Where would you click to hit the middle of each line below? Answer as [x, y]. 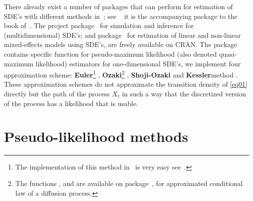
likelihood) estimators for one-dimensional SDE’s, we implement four [138, 63]
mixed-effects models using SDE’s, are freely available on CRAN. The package [121, 44]
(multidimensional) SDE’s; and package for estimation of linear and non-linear [122, 35]
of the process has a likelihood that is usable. [71, 103]
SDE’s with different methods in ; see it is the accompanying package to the [121, 16]
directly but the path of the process [57, 93]
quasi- [228, 54]
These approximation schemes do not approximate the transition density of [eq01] [126, 84]
